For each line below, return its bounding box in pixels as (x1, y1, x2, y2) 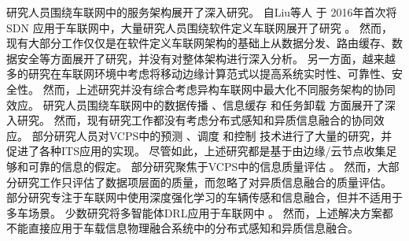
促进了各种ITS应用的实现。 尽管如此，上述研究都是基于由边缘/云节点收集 (6, 143, 386, 159)
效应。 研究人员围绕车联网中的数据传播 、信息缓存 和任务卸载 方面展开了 (6, 96, 385, 113)
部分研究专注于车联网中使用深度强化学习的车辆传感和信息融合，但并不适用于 (6, 189, 403, 206)
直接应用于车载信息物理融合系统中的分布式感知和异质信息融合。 (28, 220, 359, 236)
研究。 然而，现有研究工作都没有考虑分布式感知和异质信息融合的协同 (17, 112, 374, 128)
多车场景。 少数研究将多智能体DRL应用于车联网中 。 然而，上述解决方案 (6, 204, 382, 221)
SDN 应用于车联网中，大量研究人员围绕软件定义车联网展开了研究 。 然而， (6, 19, 392, 35)
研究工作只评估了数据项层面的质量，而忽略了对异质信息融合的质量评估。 (17, 173, 392, 190)
